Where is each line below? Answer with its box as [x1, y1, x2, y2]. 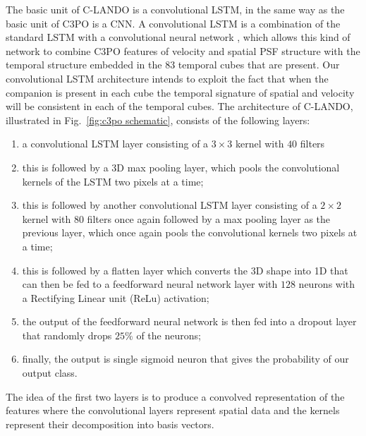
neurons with [298, 277, 355, 291]
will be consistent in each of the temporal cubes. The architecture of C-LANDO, [6, 99, 353, 114]
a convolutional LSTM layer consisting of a [22, 136, 209, 151]
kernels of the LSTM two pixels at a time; [22, 174, 204, 188]
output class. [22, 365, 78, 380]
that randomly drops [22, 327, 112, 342]
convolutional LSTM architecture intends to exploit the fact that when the [6, 71, 329, 85]
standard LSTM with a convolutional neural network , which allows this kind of [6, 30, 350, 44]
